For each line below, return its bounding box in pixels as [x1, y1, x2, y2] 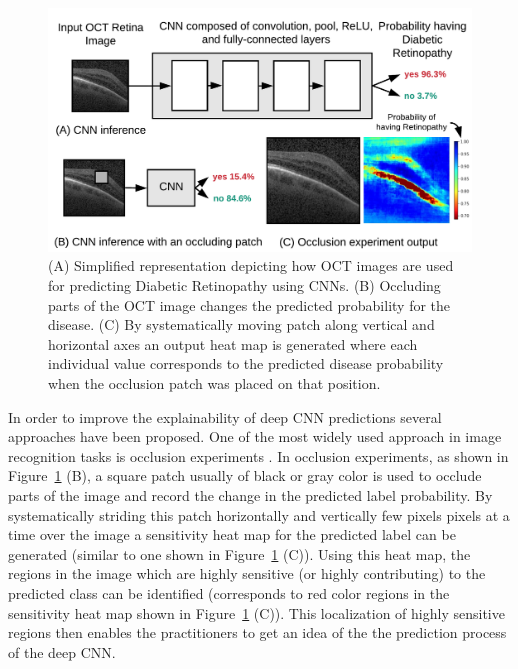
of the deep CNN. [8, 641, 116, 662]
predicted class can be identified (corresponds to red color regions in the [8, 582, 450, 603]
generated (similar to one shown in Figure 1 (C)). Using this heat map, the [8, 543, 471, 564]
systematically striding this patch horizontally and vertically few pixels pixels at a [8, 504, 510, 525]
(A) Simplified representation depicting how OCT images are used [48, 255, 454, 276]
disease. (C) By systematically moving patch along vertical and [48, 314, 435, 335]
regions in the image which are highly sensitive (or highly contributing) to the [8, 563, 486, 584]
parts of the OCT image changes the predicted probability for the [48, 294, 451, 315]
